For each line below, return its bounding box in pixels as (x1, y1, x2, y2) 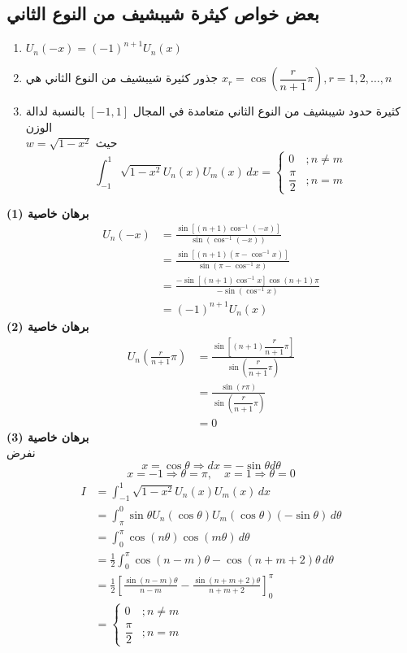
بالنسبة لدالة (25, 102, 85, 120)
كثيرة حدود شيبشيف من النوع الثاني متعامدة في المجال (132, 102, 401, 120)
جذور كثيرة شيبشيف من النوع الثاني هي (25, 69, 219, 86)
